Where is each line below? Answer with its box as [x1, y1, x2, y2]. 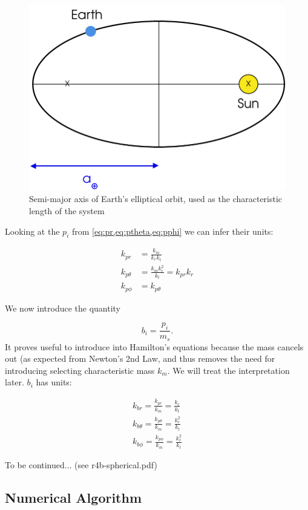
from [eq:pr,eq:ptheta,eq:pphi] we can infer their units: [71, 224, 274, 237]
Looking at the [5, 224, 60, 237]
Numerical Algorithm [5, 488, 142, 506]
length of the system [29, 204, 105, 217]
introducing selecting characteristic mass [5, 364, 155, 376]
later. [5, 376, 24, 388]
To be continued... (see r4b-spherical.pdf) [5, 458, 157, 471]
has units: [36, 376, 72, 388]
